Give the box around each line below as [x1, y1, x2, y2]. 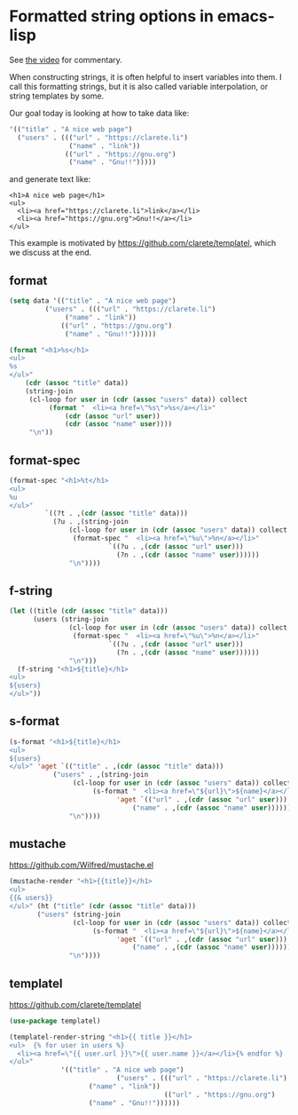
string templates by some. [9, 91, 105, 101]
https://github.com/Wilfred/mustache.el [9, 859, 153, 871]
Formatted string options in [9, 6, 215, 27]
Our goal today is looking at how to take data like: [9, 107, 190, 118]
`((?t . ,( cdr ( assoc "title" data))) [44, 509, 189, 518]
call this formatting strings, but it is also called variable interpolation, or [9, 81, 269, 91]
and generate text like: [9, 174, 91, 185]
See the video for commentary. [9, 54, 122, 65]
